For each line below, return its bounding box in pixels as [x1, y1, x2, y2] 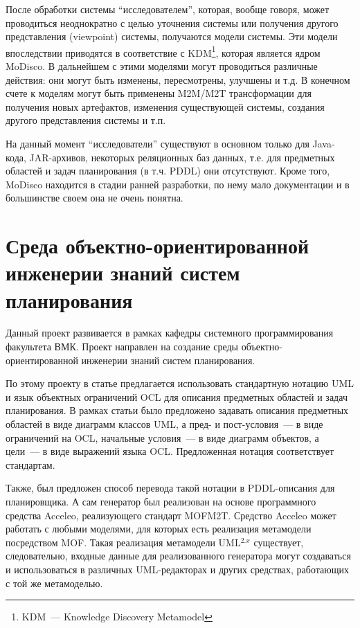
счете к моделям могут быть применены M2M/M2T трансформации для [6, 86, 312, 100]
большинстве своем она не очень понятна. [6, 190, 183, 205]
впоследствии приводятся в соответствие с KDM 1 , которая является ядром [6, 43, 321, 60]
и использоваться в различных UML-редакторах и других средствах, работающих [6, 562, 349, 576]
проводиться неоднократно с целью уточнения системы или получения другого [6, 15, 339, 30]
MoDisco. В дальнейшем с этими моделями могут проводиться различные [6, 59, 318, 73]
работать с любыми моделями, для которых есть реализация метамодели [6, 521, 312, 536]
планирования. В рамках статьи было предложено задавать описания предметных [6, 403, 349, 418]
